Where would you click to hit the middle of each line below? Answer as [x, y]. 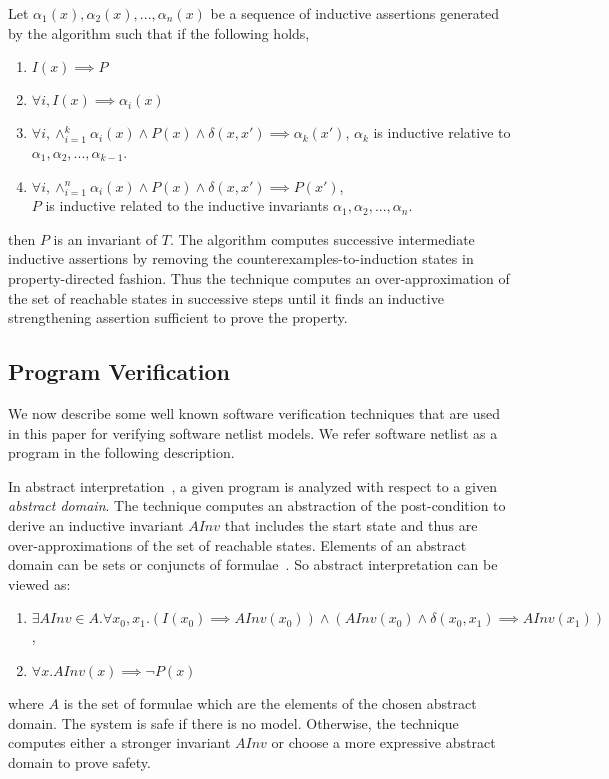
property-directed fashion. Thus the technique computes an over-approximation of [259, 278]
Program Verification [119, 371]
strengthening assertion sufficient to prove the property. [178, 317]
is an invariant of [105, 238]
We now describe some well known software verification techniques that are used [254, 413]
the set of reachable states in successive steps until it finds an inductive [226, 297]
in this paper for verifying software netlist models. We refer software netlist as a [253, 432]
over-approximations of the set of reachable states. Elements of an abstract [237, 544]
